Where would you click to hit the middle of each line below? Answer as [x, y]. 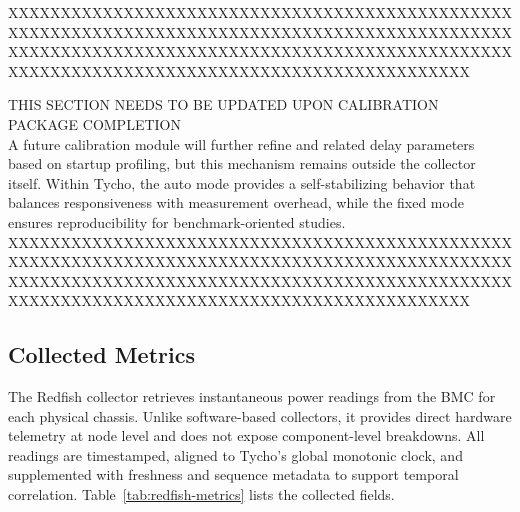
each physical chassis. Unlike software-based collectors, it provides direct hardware [260, 415]
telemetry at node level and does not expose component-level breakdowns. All [246, 435]
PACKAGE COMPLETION [94, 123]
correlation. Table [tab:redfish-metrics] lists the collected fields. [201, 494]
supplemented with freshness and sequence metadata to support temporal [233, 474]
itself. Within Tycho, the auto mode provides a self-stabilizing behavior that [242, 182]
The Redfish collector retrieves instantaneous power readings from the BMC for [252, 396]
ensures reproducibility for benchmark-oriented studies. [177, 221]
